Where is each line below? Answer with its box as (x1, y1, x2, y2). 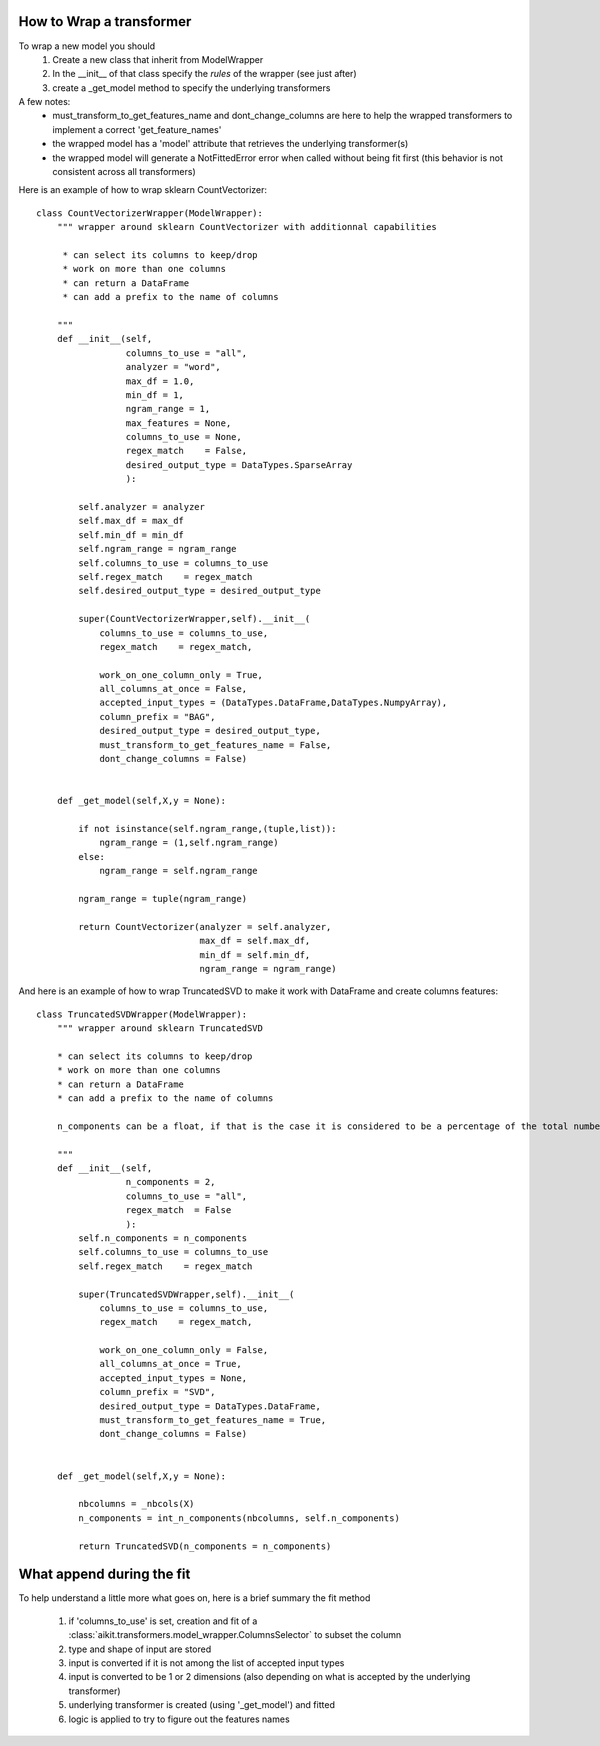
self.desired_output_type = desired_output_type (78, 585, 322, 597)
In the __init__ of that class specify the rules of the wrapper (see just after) (52, 68, 357, 80)
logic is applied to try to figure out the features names (68, 1713, 290, 1725)
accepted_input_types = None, (99, 1372, 248, 1384)
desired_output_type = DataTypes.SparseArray (125, 459, 353, 470)
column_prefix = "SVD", (99, 1386, 216, 1398)
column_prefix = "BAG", (99, 711, 216, 722)
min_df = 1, (125, 389, 185, 400)
